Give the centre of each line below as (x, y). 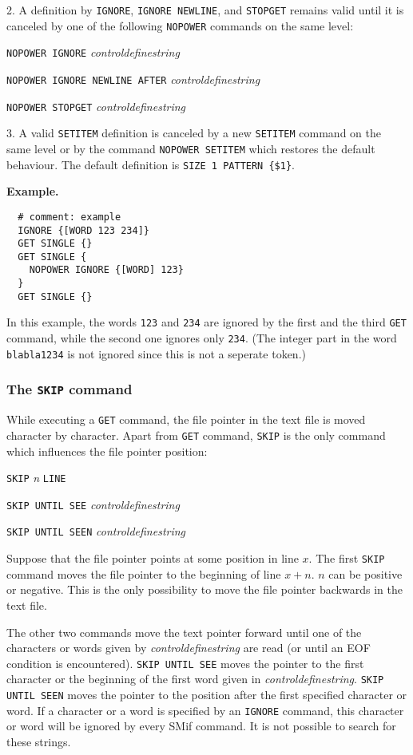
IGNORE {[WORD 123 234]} (83, 230)
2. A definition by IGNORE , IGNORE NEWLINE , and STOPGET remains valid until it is (205, 10)
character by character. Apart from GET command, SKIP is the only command (196, 435)
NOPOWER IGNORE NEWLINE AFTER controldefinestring (133, 79)
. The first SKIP (347, 558)
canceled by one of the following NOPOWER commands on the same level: (180, 25)
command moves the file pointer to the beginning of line (144, 573)
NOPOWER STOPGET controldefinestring (96, 106)
